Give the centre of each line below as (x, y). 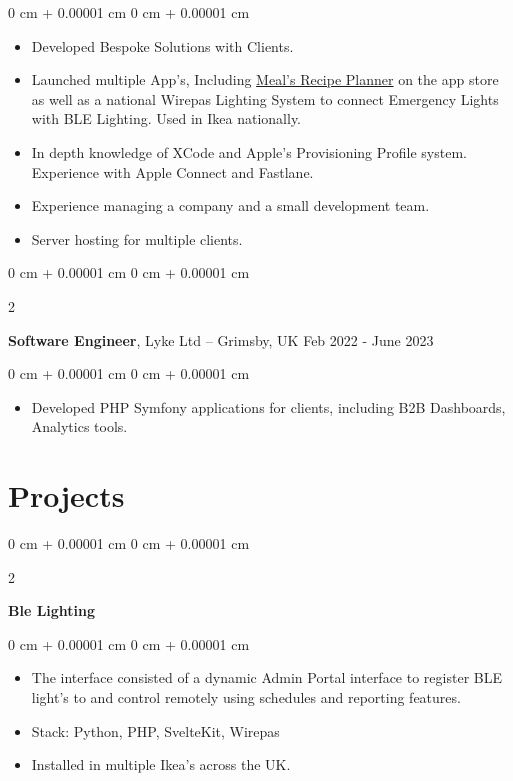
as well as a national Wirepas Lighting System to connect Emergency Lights (265, 98)
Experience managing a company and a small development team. (230, 205)
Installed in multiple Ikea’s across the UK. (161, 764)
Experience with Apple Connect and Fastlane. (172, 171)
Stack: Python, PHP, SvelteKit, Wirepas (155, 730)
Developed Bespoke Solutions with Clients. (162, 45)
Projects (66, 495)
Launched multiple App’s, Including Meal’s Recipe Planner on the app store (265, 79)
